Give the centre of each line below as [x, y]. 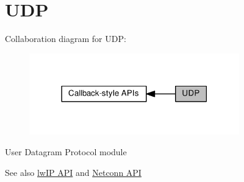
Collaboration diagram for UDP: [66, 39]
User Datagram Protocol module [66, 151]
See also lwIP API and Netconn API [73, 172]
